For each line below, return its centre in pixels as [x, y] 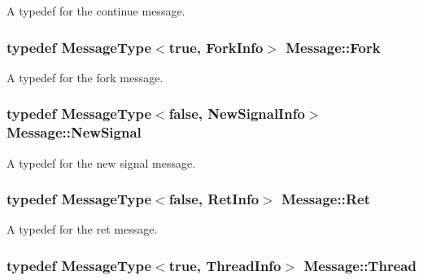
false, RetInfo [214, 199]
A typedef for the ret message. [82, 229]
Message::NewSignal [74, 132]
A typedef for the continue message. [96, 11]
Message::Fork [333, 47]
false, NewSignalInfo [237, 114]
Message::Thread [360, 265]
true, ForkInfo [216, 47]
